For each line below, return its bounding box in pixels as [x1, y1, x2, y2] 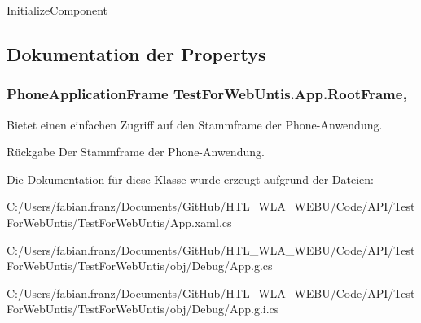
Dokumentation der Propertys [7, 41, 266, 66]
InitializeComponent [7, 2, 108, 18]
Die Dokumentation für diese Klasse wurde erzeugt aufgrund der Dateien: [7, 170, 374, 187]
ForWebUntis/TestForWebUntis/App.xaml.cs [7, 213, 232, 230]
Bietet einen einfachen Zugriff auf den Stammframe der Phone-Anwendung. [7, 116, 383, 133]
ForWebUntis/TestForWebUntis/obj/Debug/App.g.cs [7, 257, 273, 274]
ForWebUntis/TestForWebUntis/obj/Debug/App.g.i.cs [7, 300, 279, 317]
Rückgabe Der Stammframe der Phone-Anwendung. [7, 143, 265, 160]
